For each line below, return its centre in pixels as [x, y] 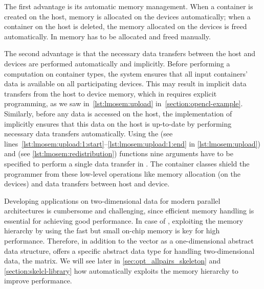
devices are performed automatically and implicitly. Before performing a [117, 63]
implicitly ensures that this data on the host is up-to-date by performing [118, 123]
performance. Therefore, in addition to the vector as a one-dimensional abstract [129, 241]
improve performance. [38, 281]
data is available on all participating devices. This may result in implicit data [125, 83]
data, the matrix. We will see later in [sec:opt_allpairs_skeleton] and [113, 261]
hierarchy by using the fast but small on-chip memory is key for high [112, 231]
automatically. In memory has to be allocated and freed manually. [107, 36]
